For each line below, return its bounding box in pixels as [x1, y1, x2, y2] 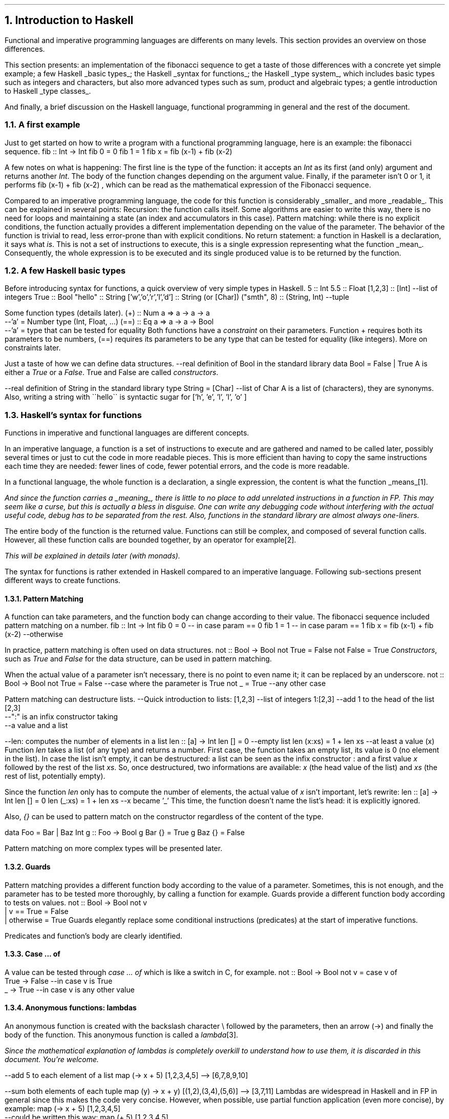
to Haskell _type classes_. [5, 86, 91, 95]
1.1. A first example [5, 119, 80, 130]
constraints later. [5, 343, 61, 353]
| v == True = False [5, 906, 69, 916]
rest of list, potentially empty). [5, 772, 105, 781]
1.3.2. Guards [5, 862, 51, 871]
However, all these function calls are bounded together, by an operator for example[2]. [5, 535, 296, 545]
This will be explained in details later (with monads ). [5, 551, 180, 561]
